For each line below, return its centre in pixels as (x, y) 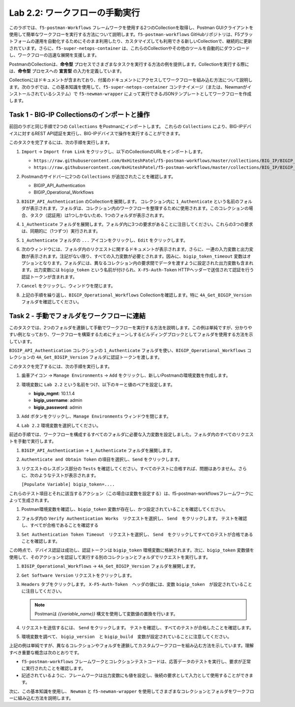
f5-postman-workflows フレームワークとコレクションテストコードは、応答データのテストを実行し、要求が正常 (136, 662)
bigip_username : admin (58, 400)
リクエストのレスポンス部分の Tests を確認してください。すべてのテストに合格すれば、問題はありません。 (130, 468)
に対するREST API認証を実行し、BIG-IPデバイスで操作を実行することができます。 (100, 133)
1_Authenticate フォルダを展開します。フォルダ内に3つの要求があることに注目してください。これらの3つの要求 (137, 225)
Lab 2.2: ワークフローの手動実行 (74, 13)
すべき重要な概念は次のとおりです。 (45, 652)
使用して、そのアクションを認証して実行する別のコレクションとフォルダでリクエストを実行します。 (110, 557)
